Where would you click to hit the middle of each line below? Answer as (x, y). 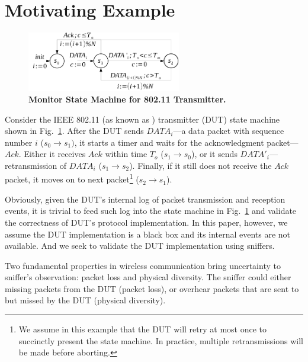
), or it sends (214, 154)
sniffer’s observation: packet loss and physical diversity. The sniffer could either (148, 277)
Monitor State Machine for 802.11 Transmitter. (127, 99)
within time (126, 154)
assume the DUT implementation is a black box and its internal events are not (148, 234)
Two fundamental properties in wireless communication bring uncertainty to (143, 265)
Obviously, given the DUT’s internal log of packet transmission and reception (145, 199)
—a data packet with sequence (229, 131)
